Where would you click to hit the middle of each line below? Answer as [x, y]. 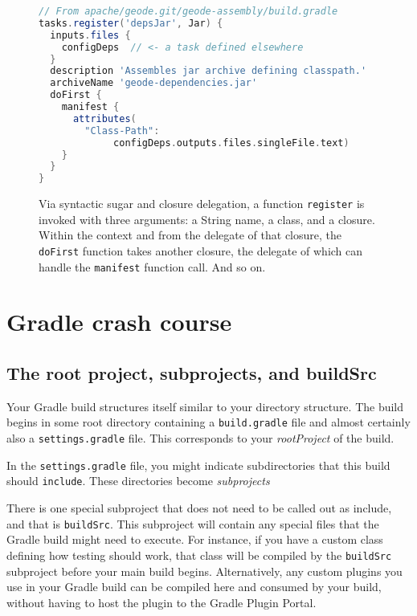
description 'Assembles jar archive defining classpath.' [208, 71]
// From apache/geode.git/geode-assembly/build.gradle [188, 11]
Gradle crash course [119, 322]
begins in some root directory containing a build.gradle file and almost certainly [208, 422]
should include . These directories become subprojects [138, 481]
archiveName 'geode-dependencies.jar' [154, 83]
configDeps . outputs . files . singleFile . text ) [231, 143]
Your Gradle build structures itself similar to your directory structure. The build [205, 406]
